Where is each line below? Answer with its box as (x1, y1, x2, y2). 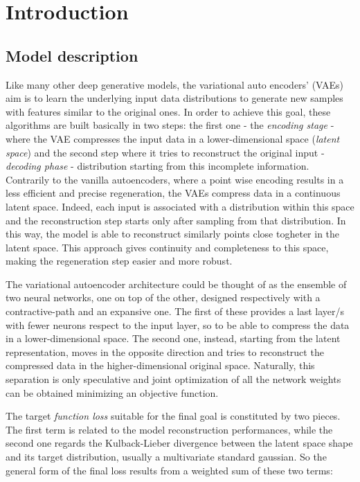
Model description (6, 44, 138, 66)
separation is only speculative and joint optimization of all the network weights (6, 372, 341, 386)
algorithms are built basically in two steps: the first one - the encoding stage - (6, 118, 334, 132)
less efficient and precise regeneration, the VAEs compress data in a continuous (6, 186, 341, 200)
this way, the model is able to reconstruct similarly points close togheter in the (6, 226, 340, 241)
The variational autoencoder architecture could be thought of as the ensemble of (6, 276, 347, 291)
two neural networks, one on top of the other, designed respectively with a (6, 290, 321, 305)
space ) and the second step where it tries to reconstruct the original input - (6, 145, 325, 159)
